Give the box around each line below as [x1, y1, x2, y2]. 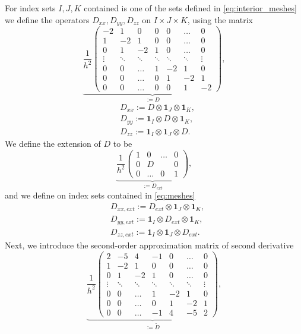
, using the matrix [187, 13, 253, 26]
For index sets [5, 2, 56, 14]
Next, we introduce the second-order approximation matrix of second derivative [5, 239, 294, 251]
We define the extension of [5, 137, 101, 150]
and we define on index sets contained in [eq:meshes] [5, 189, 195, 201]
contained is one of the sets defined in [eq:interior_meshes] [84, 2, 297, 14]
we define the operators [5, 13, 90, 26]
